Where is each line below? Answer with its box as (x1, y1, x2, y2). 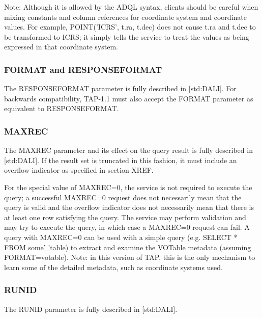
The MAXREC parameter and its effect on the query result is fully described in (4, 145, 253, 155)
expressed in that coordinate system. (4, 41, 118, 52)
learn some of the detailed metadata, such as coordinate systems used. (4, 261, 223, 272)
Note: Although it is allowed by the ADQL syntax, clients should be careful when (4, 2, 258, 12)
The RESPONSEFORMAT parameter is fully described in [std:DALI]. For (4, 83, 237, 94)
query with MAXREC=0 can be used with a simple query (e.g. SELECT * (4, 231, 238, 242)
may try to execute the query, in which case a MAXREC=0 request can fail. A (4, 222, 250, 232)
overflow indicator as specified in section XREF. (4, 165, 154, 175)
